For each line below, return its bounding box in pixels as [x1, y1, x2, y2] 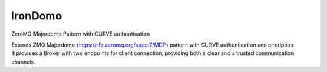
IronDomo [11, 9, 62, 22]
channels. [11, 58, 36, 65]
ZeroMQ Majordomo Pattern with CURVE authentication [11, 30, 150, 38]
